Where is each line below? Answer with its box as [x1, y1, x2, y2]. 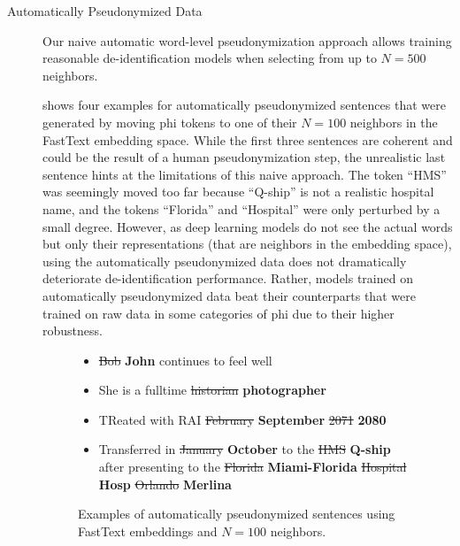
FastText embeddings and [78, 521, 218, 540]
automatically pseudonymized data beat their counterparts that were [42, 286, 416, 304]
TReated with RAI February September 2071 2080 [98, 410, 387, 428]
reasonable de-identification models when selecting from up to [42, 49, 377, 67]
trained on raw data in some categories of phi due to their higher [42, 304, 395, 322]
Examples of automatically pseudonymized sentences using [78, 504, 395, 523]
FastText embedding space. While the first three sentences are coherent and [42, 130, 453, 149]
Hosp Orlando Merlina [98, 474, 232, 493]
